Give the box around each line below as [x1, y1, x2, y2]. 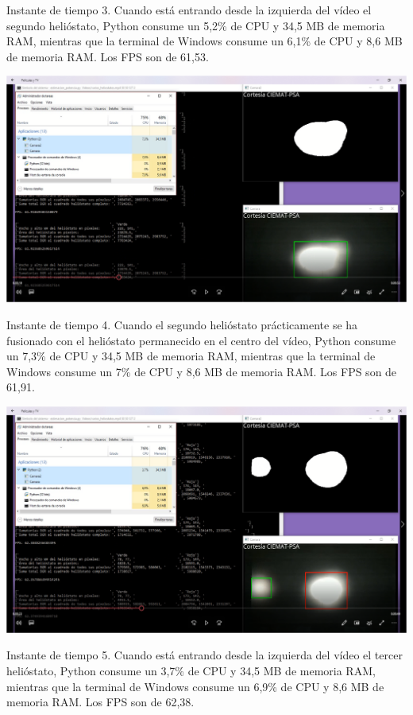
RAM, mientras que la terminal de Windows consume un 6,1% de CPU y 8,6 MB [6, 33, 403, 49]
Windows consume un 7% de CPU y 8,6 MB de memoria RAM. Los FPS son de [6, 363, 397, 379]
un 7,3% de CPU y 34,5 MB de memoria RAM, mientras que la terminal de [6, 348, 376, 364]
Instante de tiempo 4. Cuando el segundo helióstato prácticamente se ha [6, 316, 358, 332]
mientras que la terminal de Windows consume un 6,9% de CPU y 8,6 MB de [6, 678, 384, 694]
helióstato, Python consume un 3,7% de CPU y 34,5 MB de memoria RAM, [6, 663, 376, 679]
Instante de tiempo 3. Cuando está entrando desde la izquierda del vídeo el [6, 2, 372, 17]
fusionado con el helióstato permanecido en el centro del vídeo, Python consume [6, 332, 396, 348]
